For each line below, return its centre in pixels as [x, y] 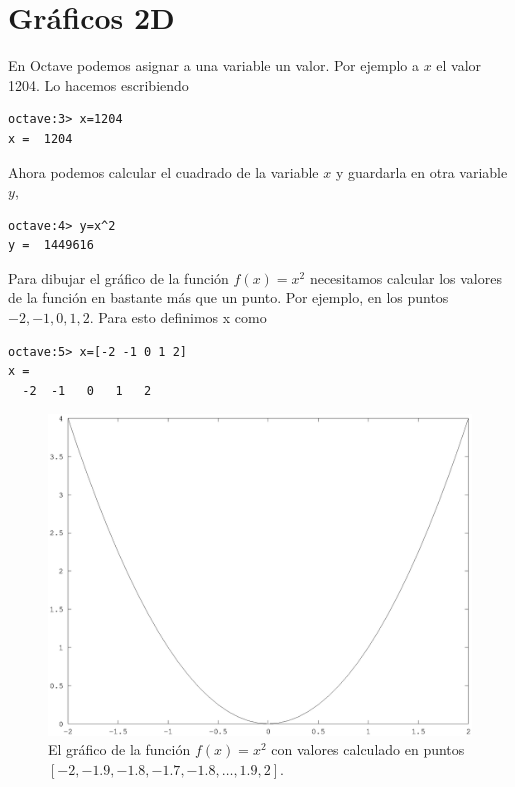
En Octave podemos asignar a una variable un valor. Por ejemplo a [213, 65]
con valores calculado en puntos [368, 749]
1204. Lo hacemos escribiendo [98, 84]
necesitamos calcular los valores [405, 277]
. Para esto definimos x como [178, 317]
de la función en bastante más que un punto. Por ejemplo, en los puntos [228, 297]
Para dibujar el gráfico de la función [118, 277]
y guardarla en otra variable [421, 171]
